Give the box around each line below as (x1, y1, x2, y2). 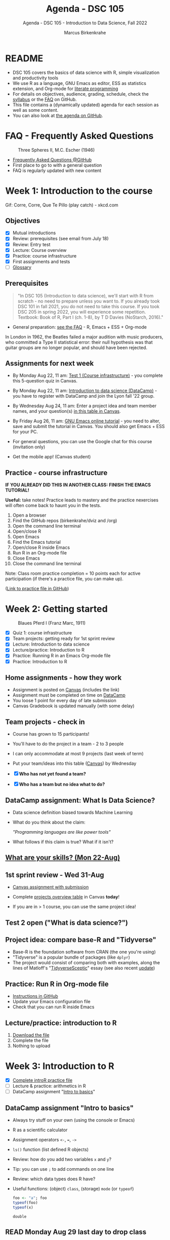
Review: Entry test (12, 241, 51, 247)
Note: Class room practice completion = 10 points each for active (5, 570, 141, 577)
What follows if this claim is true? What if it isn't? (12, 839, 114, 845)
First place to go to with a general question (12, 162, 102, 168)
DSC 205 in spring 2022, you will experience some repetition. (17, 309, 146, 315)
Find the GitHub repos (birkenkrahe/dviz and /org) (12, 518, 117, 524)
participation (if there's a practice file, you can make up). (5, 576, 124, 582)
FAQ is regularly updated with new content (12, 167, 102, 174)
